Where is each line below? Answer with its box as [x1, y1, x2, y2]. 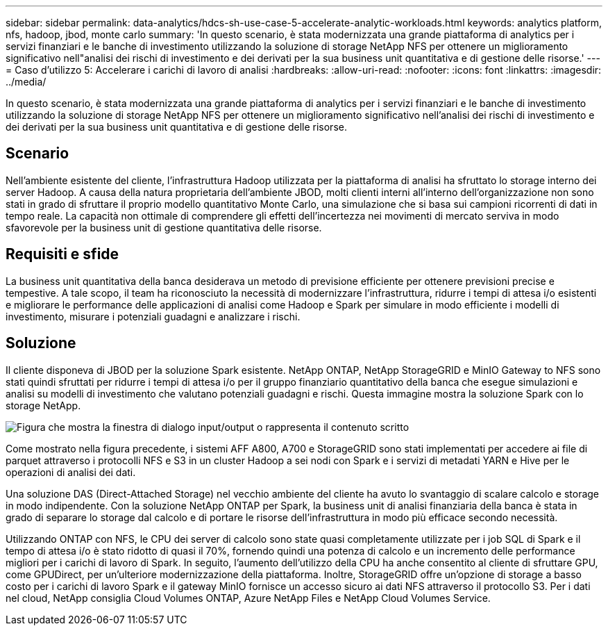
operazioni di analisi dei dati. [6, 466, 136, 478]
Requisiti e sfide [6, 245, 119, 263]
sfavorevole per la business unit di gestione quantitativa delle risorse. [6, 221, 322, 233]
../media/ [6, 76, 47, 88]
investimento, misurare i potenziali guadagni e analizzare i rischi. [6, 310, 301, 322]
